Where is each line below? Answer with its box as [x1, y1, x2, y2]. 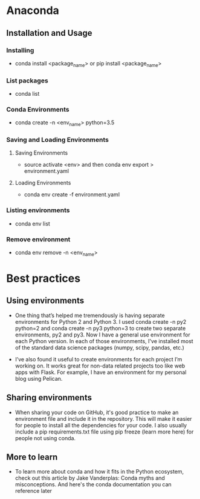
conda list [15, 90, 40, 97]
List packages [6, 76, 48, 85]
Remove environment [6, 235, 71, 243]
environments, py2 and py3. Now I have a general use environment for [15, 331, 190, 338]
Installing [6, 46, 34, 55]
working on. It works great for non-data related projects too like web [15, 362, 185, 369]
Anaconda [6, 4, 59, 18]
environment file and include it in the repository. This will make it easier [15, 415, 192, 422]
